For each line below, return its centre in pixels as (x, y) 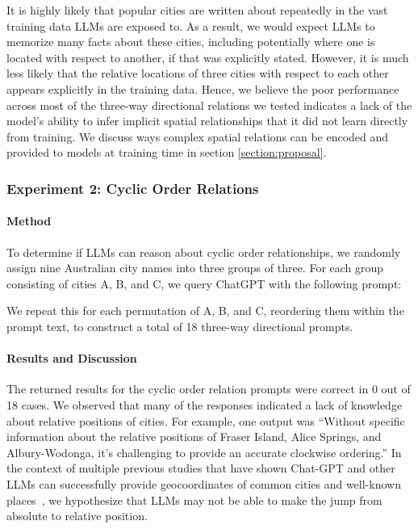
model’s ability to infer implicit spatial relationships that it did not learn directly (207, 121)
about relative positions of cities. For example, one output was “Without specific (206, 420)
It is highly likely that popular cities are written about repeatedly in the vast (197, 10)
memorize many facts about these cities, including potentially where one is (191, 42)
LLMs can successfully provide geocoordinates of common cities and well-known (204, 483)
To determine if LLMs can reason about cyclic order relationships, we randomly (204, 252)
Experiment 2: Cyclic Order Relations (133, 188)
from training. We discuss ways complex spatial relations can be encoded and (198, 136)
